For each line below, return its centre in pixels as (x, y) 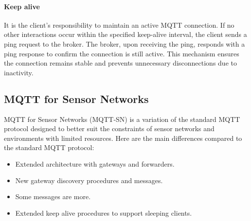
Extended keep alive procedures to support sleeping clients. (104, 212)
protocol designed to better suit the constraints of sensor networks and (109, 128)
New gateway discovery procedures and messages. (89, 180)
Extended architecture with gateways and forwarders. (95, 163)
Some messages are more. (53, 196)
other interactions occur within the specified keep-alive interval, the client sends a (125, 34)
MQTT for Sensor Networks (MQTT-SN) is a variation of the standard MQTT (122, 119)
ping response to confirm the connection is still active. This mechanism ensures (122, 53)
